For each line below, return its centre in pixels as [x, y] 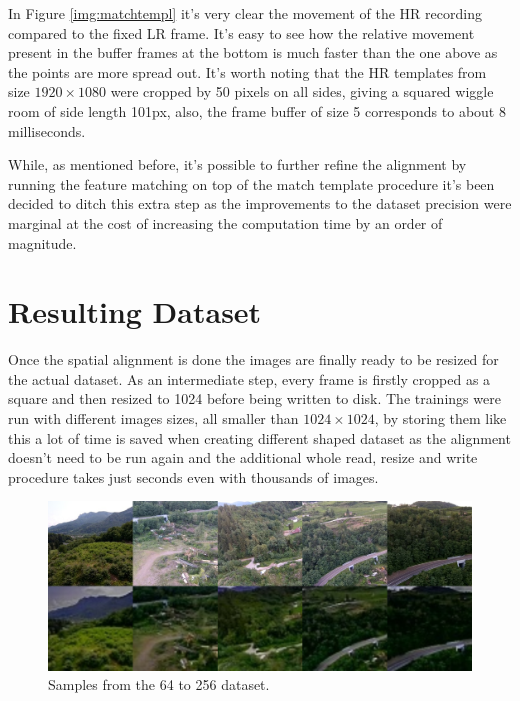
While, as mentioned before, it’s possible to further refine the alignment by [237, 164]
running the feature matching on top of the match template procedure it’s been [251, 183]
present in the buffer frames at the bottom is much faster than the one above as [253, 52]
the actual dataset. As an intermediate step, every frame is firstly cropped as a [249, 378]
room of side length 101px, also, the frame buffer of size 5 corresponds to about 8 [257, 110]
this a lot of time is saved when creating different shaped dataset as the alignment [259, 437]
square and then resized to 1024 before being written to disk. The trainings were [254, 398]
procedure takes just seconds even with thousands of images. [193, 476]
